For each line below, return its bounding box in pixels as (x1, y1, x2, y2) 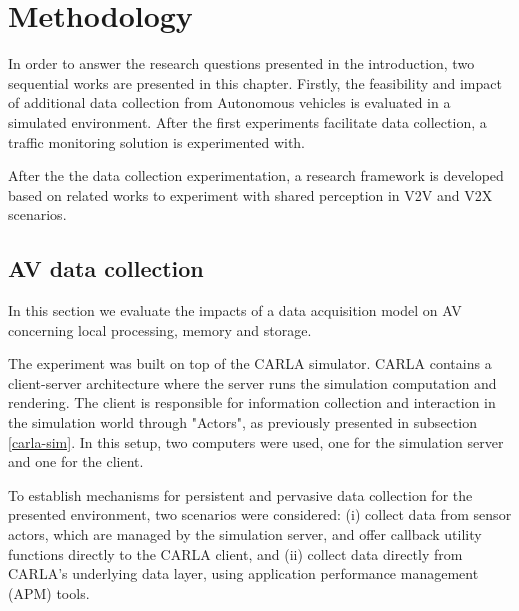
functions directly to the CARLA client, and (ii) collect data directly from (8, 543, 463, 564)
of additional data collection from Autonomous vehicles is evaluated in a (8, 92, 451, 113)
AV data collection (8, 253, 204, 284)
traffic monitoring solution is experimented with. (8, 131, 306, 152)
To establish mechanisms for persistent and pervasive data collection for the (8, 484, 473, 505)
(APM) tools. (8, 582, 90, 603)
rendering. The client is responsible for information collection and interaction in (8, 392, 496, 413)
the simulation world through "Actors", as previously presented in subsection (8, 412, 477, 433)
